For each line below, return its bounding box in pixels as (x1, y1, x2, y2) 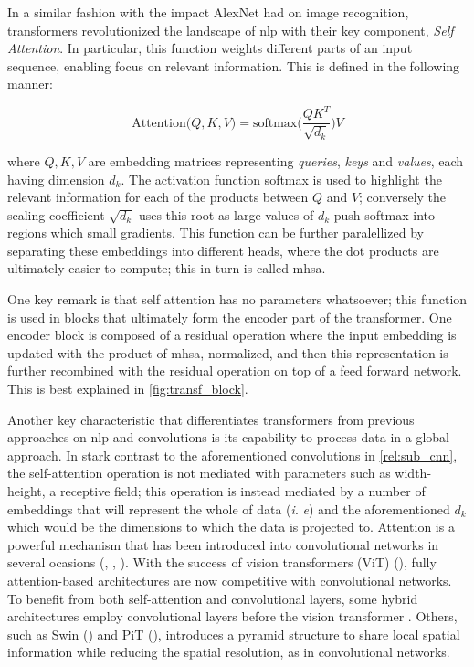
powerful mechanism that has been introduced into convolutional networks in (7, 535, 439, 554)
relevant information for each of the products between (7, 187, 309, 206)
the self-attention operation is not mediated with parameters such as (7, 463, 391, 482)
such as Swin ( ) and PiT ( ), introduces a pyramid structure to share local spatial (7, 624, 460, 643)
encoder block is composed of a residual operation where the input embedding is (7, 325, 457, 344)
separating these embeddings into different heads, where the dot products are (7, 240, 439, 259)
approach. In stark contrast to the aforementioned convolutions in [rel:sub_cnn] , (7, 445, 458, 464)
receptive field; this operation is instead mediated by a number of (59, 482, 426, 501)
